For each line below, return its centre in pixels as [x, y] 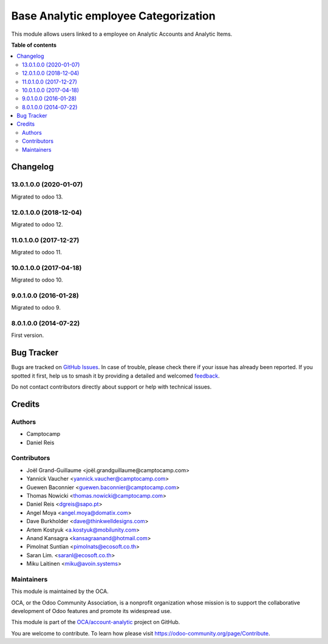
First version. [28, 335]
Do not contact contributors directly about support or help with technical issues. [111, 387]
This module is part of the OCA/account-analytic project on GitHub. [96, 622]
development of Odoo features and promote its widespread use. [91, 611]
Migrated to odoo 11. [36, 253]
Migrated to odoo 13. [37, 197]
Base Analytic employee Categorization [113, 16]
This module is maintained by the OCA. [60, 591]
